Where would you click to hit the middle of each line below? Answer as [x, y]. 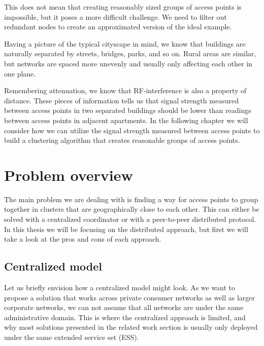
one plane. [20, 73]
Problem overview [69, 175]
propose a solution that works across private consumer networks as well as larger [130, 297]
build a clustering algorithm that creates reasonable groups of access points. [122, 140]
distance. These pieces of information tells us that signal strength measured [121, 100]
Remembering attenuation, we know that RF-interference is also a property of [125, 90]
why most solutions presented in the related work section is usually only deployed [131, 327]
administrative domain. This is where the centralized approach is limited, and [125, 317]
